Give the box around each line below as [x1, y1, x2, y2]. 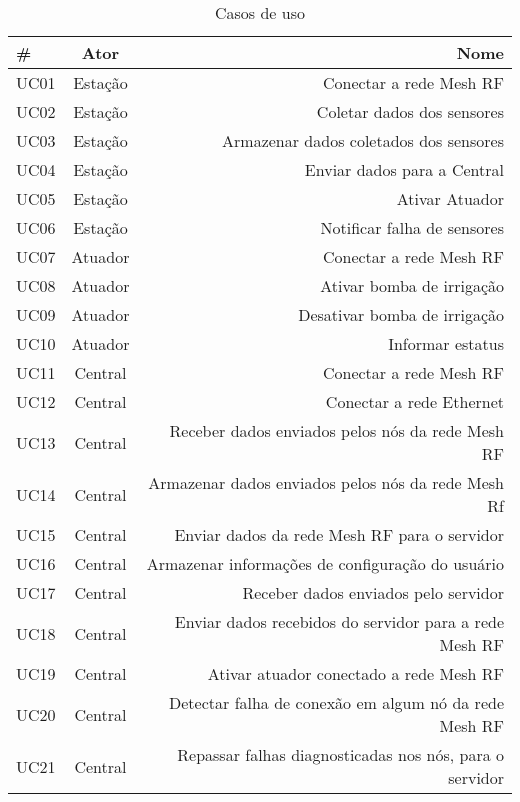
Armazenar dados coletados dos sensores [222, 129, 504, 152]
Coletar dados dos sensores [316, 100, 504, 123]
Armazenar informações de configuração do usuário [146, 552, 504, 575]
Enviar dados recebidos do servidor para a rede [174, 610, 504, 633]
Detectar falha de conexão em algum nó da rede [169, 691, 504, 714]
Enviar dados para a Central [304, 158, 504, 181]
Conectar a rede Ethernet [325, 390, 504, 413]
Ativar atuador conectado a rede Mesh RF [207, 662, 504, 685]
